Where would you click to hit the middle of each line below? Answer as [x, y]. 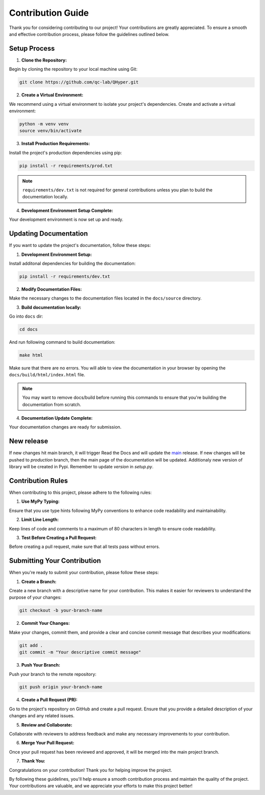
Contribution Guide [49, 13]
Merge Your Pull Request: [48, 743]
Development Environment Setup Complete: [67, 210]
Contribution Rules [39, 480]
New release [29, 441]
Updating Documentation [49, 234]
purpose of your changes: [35, 597]
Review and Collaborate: [47, 725]
